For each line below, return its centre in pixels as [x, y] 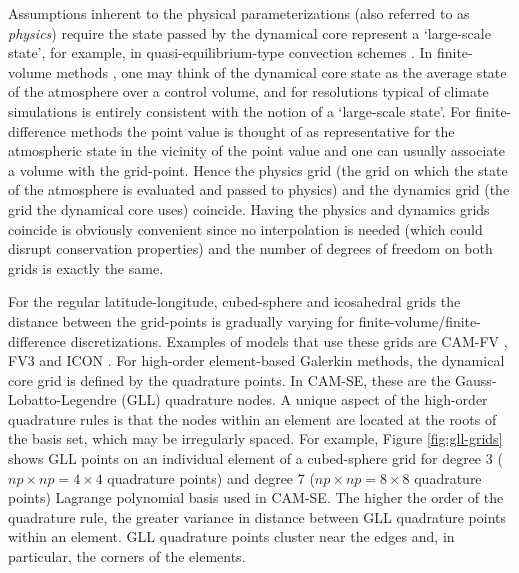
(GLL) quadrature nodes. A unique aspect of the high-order [304, 399]
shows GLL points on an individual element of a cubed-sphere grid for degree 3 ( [255, 458]
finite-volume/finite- [419, 320]
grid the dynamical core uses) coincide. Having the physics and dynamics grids [249, 208]
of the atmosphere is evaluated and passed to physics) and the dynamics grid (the [259, 189]
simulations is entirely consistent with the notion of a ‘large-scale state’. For [239, 110]
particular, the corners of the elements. [127, 556]
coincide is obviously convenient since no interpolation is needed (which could [245, 228]
